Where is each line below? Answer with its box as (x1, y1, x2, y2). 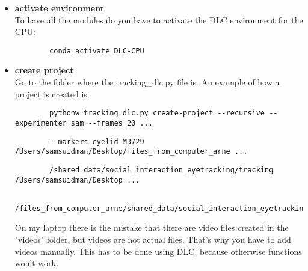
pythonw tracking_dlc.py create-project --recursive (49, 109, 265, 118)
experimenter (14, 118, 67, 127)
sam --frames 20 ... (70, 118, 153, 127)
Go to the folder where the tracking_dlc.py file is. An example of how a (14, 76, 280, 88)
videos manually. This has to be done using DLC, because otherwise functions (14, 245, 302, 257)
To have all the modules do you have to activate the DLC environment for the (14, 13, 303, 26)
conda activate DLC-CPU (49, 46, 144, 55)
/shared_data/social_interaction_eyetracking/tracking (49, 165, 274, 174)
